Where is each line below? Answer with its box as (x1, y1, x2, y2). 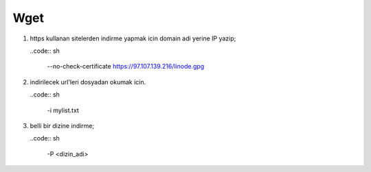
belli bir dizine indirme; (30, 121, 95, 130)
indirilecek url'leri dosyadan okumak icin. (30, 77, 146, 86)
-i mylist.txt (47, 106, 79, 114)
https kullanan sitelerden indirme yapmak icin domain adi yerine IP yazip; (30, 34, 236, 42)
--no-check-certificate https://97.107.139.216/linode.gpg (47, 62, 205, 71)
